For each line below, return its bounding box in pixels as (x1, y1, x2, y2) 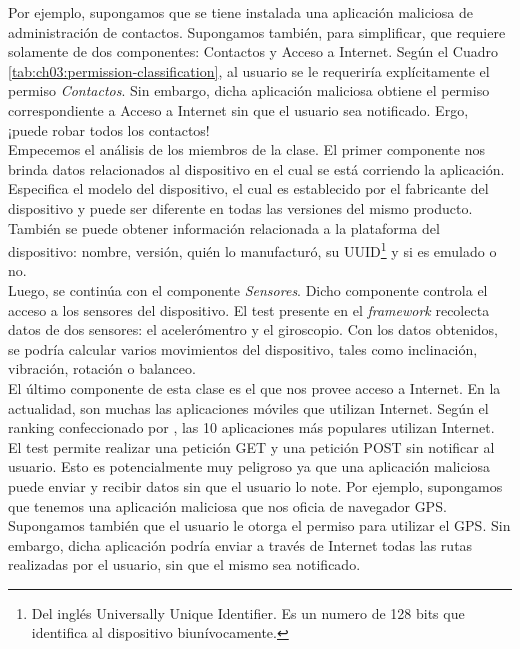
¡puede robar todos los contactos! (8, 119, 210, 140)
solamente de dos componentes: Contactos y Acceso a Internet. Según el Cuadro (8, 41, 498, 62)
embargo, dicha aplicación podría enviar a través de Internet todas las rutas (8, 534, 473, 555)
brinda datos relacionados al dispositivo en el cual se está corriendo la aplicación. (8, 158, 505, 179)
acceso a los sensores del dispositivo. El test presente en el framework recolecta (8, 299, 490, 320)
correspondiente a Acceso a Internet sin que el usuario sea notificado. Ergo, (8, 99, 469, 120)
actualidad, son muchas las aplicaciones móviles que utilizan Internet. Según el (8, 397, 489, 418)
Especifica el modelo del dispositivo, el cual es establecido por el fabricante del (8, 178, 489, 199)
